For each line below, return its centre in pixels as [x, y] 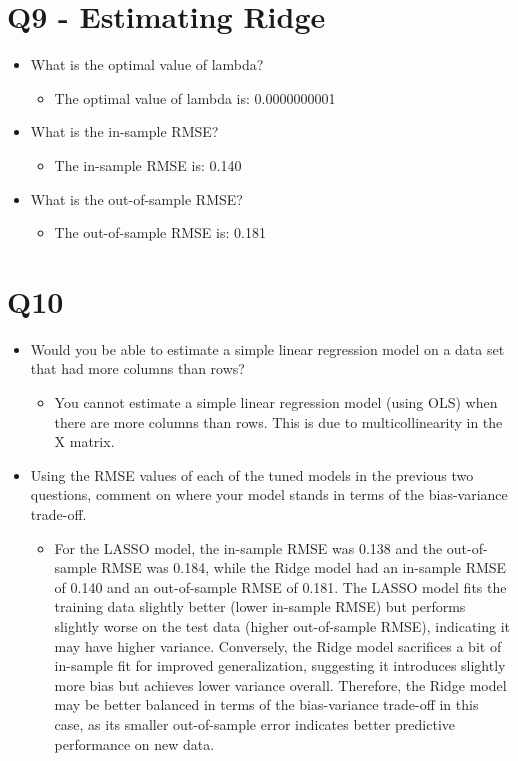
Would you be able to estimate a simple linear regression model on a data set [267, 348]
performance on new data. [134, 743]
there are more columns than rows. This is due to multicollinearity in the [278, 421]
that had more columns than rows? [137, 368]
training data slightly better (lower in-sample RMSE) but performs [260, 606]
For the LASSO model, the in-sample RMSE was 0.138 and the [248, 547]
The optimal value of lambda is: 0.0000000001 [195, 97]
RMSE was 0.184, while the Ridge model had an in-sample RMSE [304, 567]
